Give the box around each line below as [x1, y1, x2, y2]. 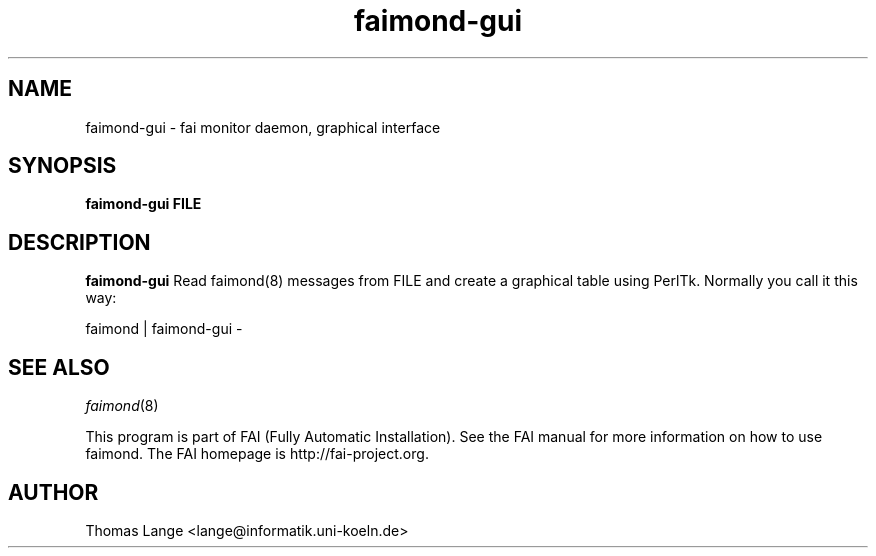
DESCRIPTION [8, 229, 151, 255]
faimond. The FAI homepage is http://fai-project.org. [85, 445, 429, 463]
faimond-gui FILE [85, 195, 202, 213]
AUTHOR [8, 479, 99, 505]
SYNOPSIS [8, 153, 117, 179]
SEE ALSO [8, 354, 110, 380]
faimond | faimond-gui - [85, 320, 243, 338]
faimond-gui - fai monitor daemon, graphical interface [85, 118, 441, 136]
